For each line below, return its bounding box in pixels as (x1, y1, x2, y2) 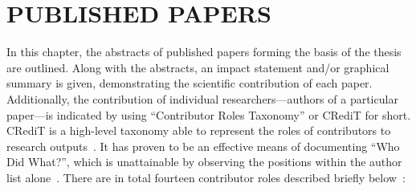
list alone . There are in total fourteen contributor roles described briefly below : (6, 169, 406, 185)
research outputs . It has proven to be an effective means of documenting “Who (6, 137, 400, 154)
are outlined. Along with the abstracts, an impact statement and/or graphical (6, 59, 389, 75)
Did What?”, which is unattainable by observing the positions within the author (6, 153, 402, 170)
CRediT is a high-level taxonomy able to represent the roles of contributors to (6, 122, 391, 139)
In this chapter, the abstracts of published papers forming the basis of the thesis (6, 43, 402, 60)
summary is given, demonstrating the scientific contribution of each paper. (6, 75, 373, 91)
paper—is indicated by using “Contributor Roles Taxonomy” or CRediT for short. (6, 106, 411, 123)
